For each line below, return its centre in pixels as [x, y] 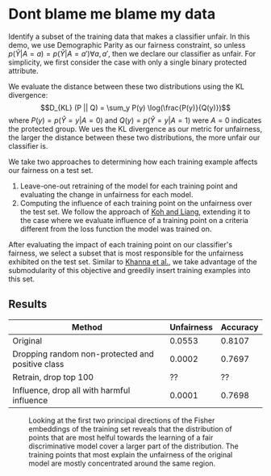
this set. [21, 279]
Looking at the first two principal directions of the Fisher [122, 420]
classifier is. [28, 145]
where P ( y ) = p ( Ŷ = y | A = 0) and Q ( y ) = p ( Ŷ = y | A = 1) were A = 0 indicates [135, 120]
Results [28, 304]
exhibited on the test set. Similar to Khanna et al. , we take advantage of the [133, 261]
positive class [38, 364]
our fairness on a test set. [51, 170]
